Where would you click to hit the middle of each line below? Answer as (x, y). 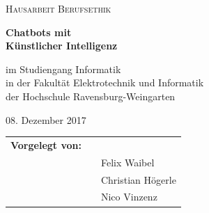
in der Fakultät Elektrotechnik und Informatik (105, 82)
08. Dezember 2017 (46, 119)
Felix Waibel (127, 162)
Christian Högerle (138, 179)
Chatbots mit (39, 32)
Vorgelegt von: (46, 144)
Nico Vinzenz (129, 197)
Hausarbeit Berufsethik (59, 8)
